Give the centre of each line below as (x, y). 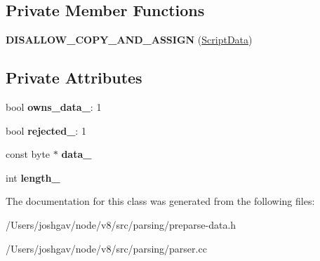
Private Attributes (74, 78)
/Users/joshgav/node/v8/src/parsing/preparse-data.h (121, 224)
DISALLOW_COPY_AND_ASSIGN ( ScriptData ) (129, 40)
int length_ (33, 177)
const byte (28, 154)
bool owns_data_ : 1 (54, 107)
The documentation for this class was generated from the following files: (160, 201)
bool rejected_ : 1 (46, 130)
